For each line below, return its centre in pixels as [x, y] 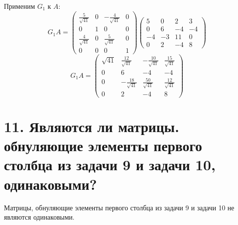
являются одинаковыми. [39, 217]
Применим [20, 6]
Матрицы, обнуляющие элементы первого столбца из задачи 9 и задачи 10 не [119, 207]
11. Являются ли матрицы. [92, 126]
